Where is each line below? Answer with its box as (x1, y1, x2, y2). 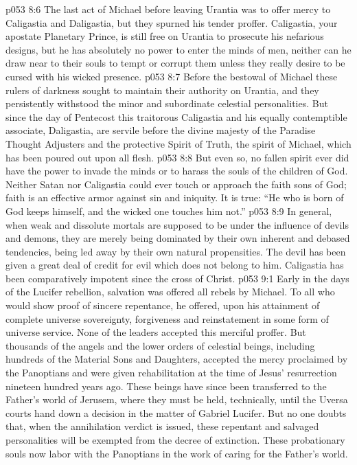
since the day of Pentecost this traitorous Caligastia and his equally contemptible (5, 109, 347, 124)
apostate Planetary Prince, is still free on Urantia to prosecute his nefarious (5, 29, 324, 43)
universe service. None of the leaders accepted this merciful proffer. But (5, 325, 306, 339)
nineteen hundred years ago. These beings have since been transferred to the (5, 378, 327, 393)
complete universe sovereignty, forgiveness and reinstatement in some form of (5, 311, 329, 326)
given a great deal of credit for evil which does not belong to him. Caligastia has (5, 258, 344, 272)
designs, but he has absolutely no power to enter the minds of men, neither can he (5, 42, 352, 56)
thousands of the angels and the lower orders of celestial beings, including (5, 338, 315, 352)
